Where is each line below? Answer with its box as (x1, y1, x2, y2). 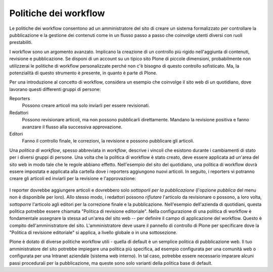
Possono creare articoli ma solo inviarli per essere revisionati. (22, 103, 150, 109)
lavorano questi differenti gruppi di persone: (9, 86, 101, 92)
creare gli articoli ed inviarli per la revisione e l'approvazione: (9, 175, 136, 182)
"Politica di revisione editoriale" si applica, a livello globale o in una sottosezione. (9, 230, 177, 236)
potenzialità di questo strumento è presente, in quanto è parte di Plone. (9, 70, 158, 76)
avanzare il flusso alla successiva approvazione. (22, 124, 122, 130)
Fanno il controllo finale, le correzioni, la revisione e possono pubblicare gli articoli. (22, 138, 195, 144)
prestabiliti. (9, 39, 33, 46)
